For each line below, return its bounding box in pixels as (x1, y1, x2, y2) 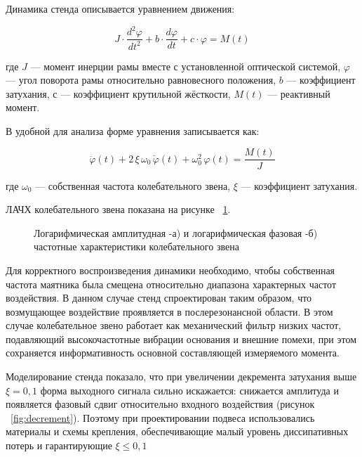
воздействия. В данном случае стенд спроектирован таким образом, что (6, 290, 312, 305)
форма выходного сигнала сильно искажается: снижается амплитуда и (40, 382, 339, 397)
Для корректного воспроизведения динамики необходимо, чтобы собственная (6, 262, 335, 277)
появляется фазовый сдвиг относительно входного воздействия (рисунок (6, 397, 315, 411)
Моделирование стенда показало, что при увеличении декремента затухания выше (6, 369, 357, 384)
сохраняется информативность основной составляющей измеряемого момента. (6, 345, 340, 360)
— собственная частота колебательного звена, (35, 178, 231, 193)
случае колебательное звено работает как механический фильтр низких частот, (6, 318, 342, 333)
